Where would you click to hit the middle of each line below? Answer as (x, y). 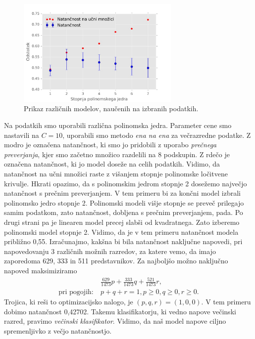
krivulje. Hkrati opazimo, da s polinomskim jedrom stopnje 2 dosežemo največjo (126, 183)
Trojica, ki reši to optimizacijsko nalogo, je (69, 301)
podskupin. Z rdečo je (197, 154)
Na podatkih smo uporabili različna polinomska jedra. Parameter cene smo (118, 125)
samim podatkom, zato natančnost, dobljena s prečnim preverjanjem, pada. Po (124, 212)
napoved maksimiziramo (41, 270)
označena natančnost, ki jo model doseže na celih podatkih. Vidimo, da (112, 164)
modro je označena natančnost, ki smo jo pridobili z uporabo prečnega (110, 145)
